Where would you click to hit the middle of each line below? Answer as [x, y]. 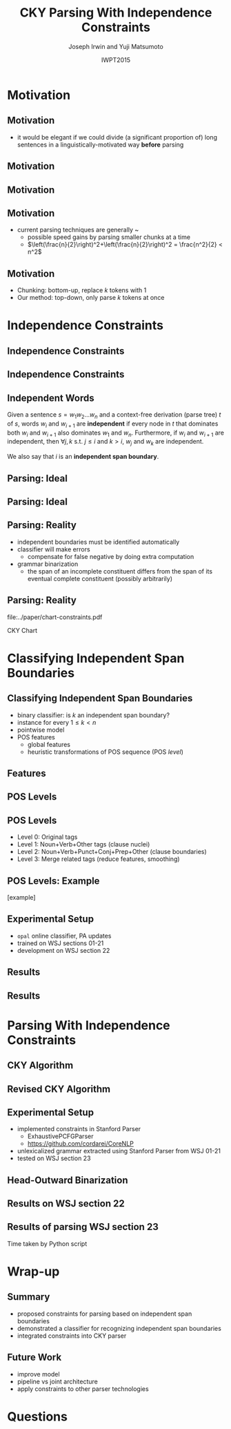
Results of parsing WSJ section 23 [83, 1227]
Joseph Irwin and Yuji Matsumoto [116, 46]
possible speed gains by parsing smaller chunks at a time [109, 237]
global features [49, 744]
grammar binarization [48, 564]
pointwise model [41, 730]
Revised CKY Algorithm [59, 1089]
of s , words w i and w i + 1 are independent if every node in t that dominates [113, 424]
